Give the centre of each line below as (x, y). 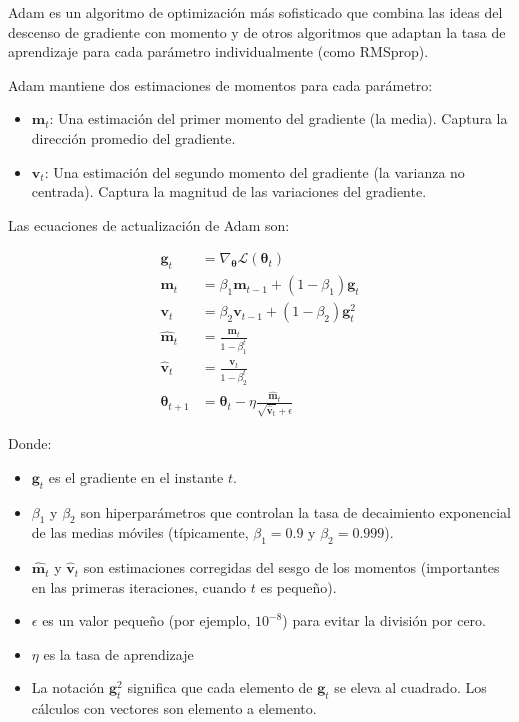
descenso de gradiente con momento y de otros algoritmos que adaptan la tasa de (257, 31)
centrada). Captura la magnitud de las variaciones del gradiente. (229, 191)
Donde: (30, 443)
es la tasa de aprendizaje (118, 653)
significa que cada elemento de (220, 687)
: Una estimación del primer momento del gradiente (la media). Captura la (278, 118)
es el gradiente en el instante (136, 476)
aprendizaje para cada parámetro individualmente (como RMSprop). (218, 51)
